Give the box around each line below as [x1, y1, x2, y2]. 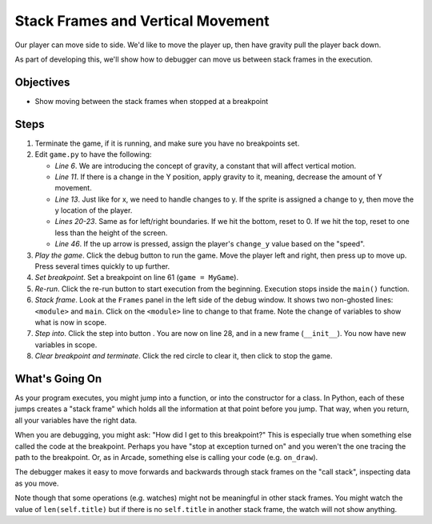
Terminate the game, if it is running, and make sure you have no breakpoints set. [34, 138, 300, 148]
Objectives [14, 75, 70, 89]
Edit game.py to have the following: [34, 150, 152, 159]
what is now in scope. [34, 318, 107, 327]
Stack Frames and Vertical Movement [14, 12, 270, 30]
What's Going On [14, 372, 102, 386]
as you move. [14, 478, 59, 488]
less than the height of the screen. [54, 228, 168, 238]
